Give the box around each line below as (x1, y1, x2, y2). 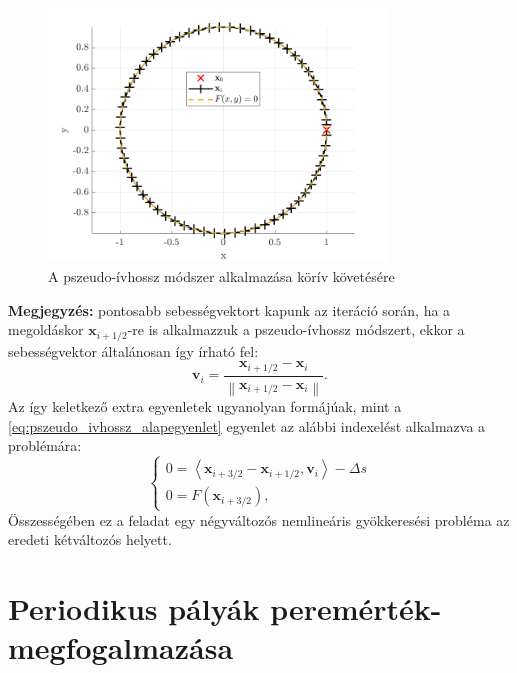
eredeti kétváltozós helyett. (8, 529, 172, 550)
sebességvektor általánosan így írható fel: (8, 340, 259, 361)
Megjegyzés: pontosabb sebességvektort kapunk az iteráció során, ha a (8, 299, 451, 320)
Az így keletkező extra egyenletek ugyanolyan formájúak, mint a (8, 396, 402, 417)
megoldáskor (8, 319, 84, 340)
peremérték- (270, 587, 442, 628)
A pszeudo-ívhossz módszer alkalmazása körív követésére (48, 265, 395, 286)
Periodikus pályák (8, 587, 260, 628)
